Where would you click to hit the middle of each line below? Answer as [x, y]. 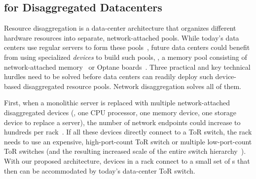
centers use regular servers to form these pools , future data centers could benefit [127, 47]
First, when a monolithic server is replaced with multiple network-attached [117, 103]
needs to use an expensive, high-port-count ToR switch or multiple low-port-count [128, 141]
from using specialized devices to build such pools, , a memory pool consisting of [126, 57]
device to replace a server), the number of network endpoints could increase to [122, 122]
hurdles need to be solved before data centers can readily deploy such [109, 76]
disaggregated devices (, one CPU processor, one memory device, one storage [120, 112]
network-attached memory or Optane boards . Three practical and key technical [127, 67]
